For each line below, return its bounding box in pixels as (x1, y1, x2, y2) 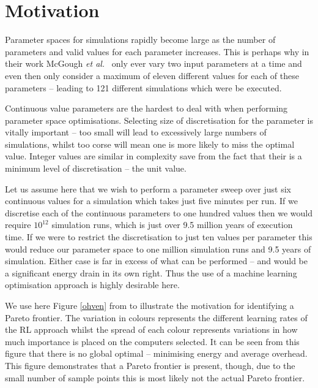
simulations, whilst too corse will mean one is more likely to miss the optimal (5, 137, 295, 150)
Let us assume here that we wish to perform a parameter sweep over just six (5, 182, 291, 195)
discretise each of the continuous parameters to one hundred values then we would (5, 206, 312, 219)
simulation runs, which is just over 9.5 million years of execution (51, 218, 293, 231)
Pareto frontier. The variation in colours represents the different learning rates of (5, 311, 308, 324)
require (5, 218, 31, 231)
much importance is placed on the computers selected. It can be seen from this (5, 335, 300, 348)
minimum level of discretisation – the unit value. (5, 162, 187, 175)
